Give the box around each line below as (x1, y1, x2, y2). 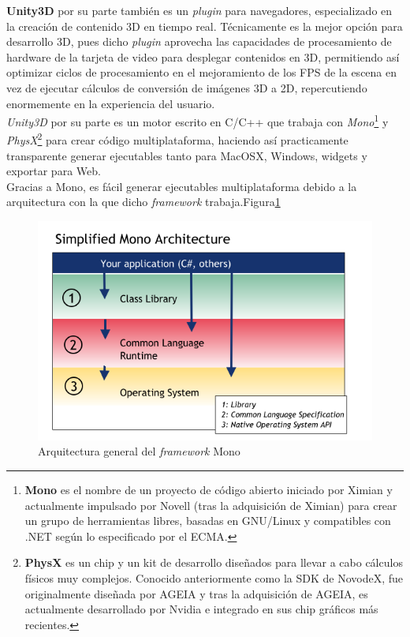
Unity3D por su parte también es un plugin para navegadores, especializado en (6, 2, 393, 18)
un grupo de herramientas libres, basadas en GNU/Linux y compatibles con (24, 512, 391, 529)
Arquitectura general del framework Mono (38, 443, 240, 459)
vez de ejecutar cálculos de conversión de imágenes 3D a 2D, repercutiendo (6, 79, 367, 96)
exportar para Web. (6, 163, 101, 179)
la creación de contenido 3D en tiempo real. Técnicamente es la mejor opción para (6, 17, 403, 34)
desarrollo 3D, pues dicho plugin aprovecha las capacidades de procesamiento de (6, 33, 392, 50)
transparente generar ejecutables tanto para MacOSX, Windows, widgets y (6, 147, 367, 163)
